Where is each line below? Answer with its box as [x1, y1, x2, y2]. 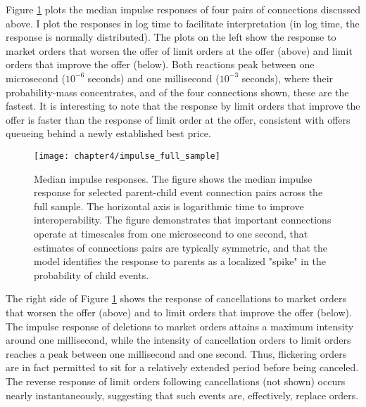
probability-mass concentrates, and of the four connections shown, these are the [6, 84, 349, 99]
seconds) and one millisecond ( [87, 70, 220, 85]
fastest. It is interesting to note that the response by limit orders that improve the [6, 98, 360, 113]
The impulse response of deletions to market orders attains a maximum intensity [6, 318, 354, 333]
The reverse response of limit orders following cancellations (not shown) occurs [6, 373, 346, 388]
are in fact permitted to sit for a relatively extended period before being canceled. [6, 360, 359, 375]
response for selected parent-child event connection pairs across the [34, 185, 323, 200]
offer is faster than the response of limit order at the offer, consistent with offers [6, 112, 351, 127]
